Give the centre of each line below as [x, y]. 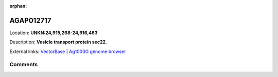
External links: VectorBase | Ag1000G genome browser [68, 52]
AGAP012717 [30, 20]
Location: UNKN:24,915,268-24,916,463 [54, 33]
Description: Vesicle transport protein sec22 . [58, 42]
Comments [24, 65]
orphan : [18, 6]
